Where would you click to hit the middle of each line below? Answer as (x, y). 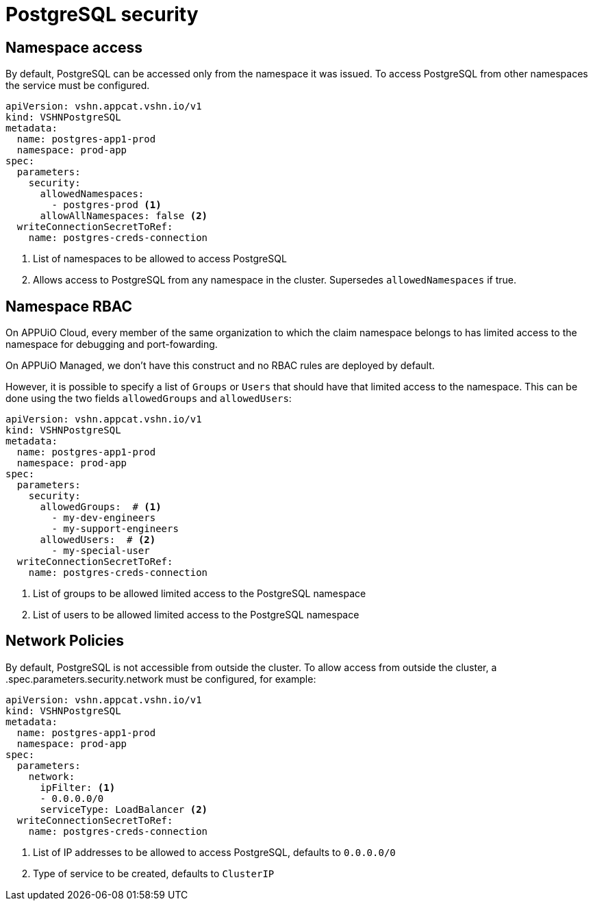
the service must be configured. (78, 86)
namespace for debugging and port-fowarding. (112, 344)
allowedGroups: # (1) (101, 507)
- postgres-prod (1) (106, 205)
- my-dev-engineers (104, 518)
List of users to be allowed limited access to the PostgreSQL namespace (196, 615)
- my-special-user (101, 551)
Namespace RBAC (69, 306)
